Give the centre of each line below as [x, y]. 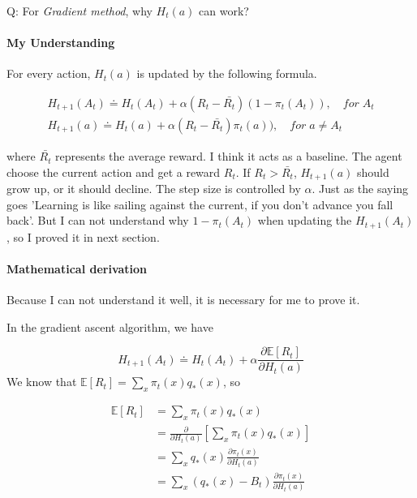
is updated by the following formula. [227, 73]
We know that [42, 382]
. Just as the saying [360, 189]
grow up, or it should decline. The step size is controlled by [154, 189]
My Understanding [61, 43]
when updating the [305, 220]
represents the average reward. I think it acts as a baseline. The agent [229, 156]
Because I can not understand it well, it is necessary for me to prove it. [183, 300]
